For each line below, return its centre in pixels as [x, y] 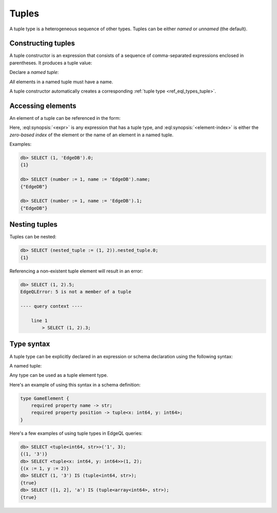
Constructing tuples [42, 43]
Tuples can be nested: [33, 237]
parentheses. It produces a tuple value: [51, 63]
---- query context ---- [52, 306]
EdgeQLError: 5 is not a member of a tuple [76, 292]
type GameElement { [45, 398]
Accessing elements [43, 106]
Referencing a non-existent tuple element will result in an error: [76, 271]
